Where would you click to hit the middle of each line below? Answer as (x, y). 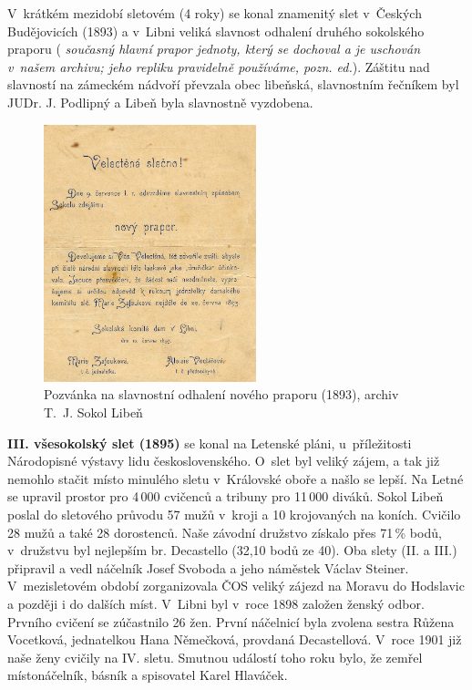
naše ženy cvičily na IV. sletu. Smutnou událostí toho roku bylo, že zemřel (215, 657)
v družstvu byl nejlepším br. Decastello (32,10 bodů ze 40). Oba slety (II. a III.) (232, 550)
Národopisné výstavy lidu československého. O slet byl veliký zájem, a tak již (224, 461)
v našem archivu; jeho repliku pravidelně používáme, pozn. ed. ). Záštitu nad (219, 66)
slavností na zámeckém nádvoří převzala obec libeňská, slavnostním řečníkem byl (233, 84)
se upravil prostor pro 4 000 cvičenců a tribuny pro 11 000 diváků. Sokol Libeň (226, 496)
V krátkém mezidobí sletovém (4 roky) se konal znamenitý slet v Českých (215, 13)
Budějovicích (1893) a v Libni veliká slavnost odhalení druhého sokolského (216, 31)
